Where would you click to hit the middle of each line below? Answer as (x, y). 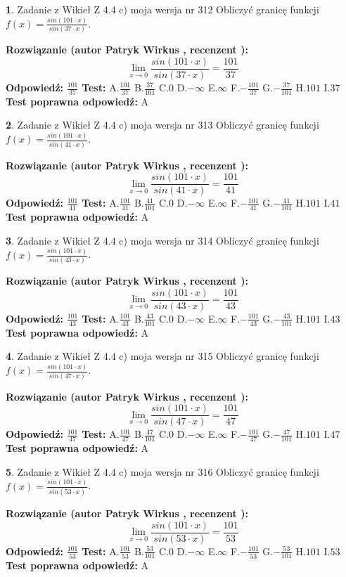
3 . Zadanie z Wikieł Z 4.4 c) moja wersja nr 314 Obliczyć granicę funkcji (162, 240)
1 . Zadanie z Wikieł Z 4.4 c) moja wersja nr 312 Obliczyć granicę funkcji (162, 9)
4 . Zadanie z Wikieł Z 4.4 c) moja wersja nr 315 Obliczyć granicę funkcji (162, 356)
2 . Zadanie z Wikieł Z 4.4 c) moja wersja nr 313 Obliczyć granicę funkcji (162, 125)
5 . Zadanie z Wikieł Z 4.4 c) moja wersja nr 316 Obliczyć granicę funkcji (162, 471)
